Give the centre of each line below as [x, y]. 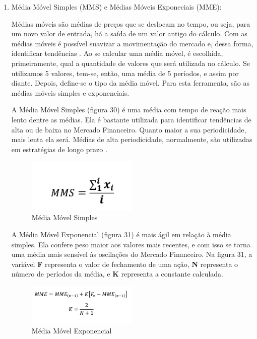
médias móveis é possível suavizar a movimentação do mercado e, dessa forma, [132, 43]
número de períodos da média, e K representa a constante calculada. [117, 274]
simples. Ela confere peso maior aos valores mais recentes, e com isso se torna [131, 244]
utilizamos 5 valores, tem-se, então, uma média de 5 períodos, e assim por [125, 73]
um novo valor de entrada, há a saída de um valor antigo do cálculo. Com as [129, 33]
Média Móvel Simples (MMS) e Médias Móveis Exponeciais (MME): [116, 7]
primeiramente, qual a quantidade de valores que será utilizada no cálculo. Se [131, 63]
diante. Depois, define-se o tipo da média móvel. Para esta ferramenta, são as [130, 83]
